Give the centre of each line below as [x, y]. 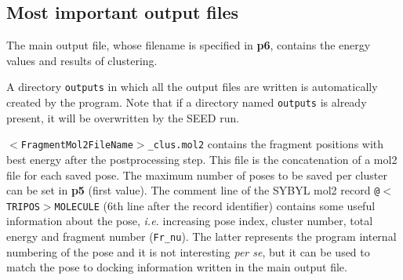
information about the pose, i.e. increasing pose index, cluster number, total [190, 221]
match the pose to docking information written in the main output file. [177, 267]
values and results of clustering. [82, 60]
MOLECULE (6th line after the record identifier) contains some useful [215, 205]
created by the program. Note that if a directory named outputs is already [187, 102]
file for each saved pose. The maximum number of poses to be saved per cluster [197, 175]
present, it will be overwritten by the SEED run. [123, 117]
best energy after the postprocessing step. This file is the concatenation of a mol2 [202, 159]
